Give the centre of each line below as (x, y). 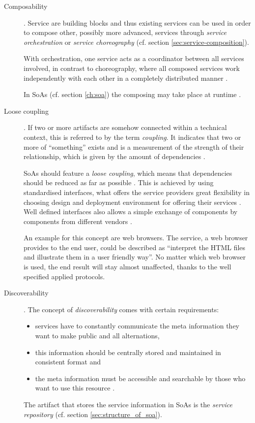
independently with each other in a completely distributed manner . (126, 78)
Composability (26, 6)
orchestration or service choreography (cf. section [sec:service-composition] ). (136, 42)
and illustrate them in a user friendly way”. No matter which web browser (135, 257)
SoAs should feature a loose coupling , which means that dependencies (128, 173)
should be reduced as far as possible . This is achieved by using (119, 182)
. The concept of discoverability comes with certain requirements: (121, 309)
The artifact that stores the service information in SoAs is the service (128, 404)
